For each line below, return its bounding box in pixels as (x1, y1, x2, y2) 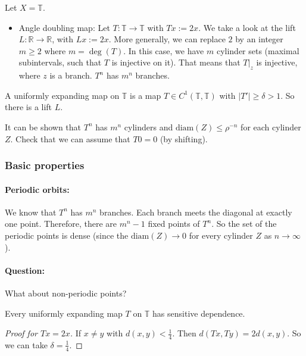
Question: (5, 264, 45, 276)
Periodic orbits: (5, 183, 70, 195)
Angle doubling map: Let (18, 21, 110, 33)
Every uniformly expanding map (5, 307, 123, 319)
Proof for (5, 327, 38, 339)
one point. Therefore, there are (5, 217, 117, 230)
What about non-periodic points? (5, 286, 127, 299)
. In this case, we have (123, 44, 204, 57)
